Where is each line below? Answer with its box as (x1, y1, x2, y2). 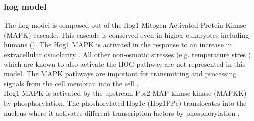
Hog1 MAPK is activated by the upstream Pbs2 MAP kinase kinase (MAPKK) (4, 88, 247, 98)
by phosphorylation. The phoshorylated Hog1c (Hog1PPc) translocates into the (4, 97, 247, 108)
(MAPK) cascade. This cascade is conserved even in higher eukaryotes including (4, 29, 249, 40)
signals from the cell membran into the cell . (4, 78, 139, 88)
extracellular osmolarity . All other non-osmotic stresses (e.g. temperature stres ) (4, 49, 251, 59)
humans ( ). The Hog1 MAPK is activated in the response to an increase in (4, 39, 232, 50)
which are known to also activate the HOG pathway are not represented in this (4, 59, 246, 69)
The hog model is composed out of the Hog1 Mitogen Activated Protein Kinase (4, 20, 246, 30)
